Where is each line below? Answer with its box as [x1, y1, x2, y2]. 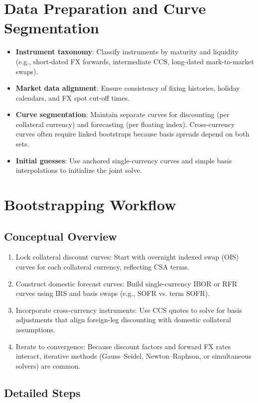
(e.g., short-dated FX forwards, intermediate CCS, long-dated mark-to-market [15, 56, 254, 66]
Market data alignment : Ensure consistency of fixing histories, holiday [15, 83, 240, 93]
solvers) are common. [15, 360, 81, 371]
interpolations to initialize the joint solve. [15, 165, 142, 175]
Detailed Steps [4, 385, 81, 400]
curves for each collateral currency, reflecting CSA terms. [15, 262, 190, 272]
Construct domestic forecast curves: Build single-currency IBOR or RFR [15, 278, 238, 288]
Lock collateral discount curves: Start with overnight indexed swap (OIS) [15, 252, 239, 262]
